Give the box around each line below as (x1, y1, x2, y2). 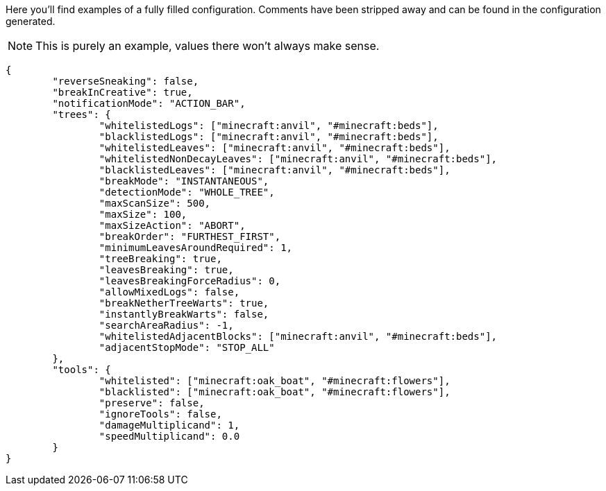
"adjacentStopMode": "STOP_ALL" (99, 342, 275, 353)
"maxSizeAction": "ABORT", (99, 220, 246, 231)
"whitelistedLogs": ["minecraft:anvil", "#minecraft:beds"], (99, 120, 439, 131)
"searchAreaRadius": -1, (99, 320, 234, 331)
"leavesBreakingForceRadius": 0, (99, 275, 281, 286)
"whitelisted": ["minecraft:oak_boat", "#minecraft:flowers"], (99, 375, 451, 386)
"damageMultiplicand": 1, (99, 420, 240, 431)
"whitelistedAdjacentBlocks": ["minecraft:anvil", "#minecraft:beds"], (99, 331, 498, 342)
